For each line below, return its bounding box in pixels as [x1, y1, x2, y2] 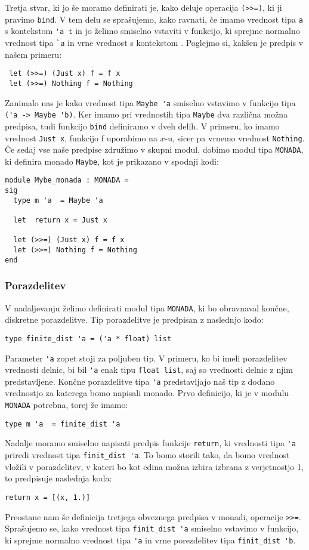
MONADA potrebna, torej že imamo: [5, 398, 128, 411]
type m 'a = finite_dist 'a [5, 419, 120, 428]
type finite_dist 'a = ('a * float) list [5, 334, 172, 343]
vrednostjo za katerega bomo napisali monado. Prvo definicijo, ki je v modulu [5, 387, 289, 399]
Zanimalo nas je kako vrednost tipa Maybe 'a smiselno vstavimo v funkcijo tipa [5, 96, 296, 109]
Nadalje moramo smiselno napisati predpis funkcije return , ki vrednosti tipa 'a [5, 437, 296, 449]
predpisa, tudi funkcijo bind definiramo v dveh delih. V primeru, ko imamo [5, 119, 280, 132]
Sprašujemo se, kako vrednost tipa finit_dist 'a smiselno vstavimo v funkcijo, [5, 522, 299, 534]
